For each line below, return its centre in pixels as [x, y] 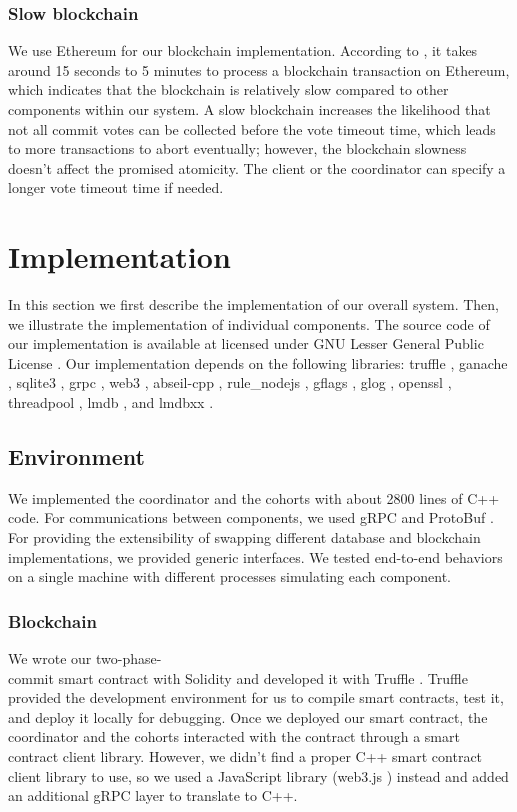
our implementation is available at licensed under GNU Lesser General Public [246, 343]
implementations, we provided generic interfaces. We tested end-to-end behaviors [255, 556]
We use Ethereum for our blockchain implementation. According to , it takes [243, 50]
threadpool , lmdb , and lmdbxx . [111, 402]
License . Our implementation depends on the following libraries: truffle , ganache [258, 362]
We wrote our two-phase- [85, 658]
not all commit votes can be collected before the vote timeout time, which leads [252, 128]
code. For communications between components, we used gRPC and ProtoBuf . [251, 517]
